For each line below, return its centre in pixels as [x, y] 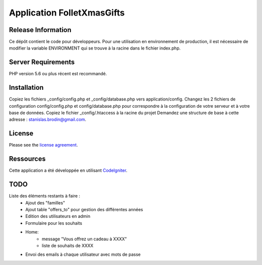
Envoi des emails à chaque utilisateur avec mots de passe [83, 254]
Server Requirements [42, 62]
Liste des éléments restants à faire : [44, 196]
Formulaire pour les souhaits [54, 223]
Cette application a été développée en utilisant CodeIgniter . [68, 170]
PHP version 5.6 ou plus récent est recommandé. [58, 74]
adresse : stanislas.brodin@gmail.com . [48, 119]
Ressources [27, 159]
